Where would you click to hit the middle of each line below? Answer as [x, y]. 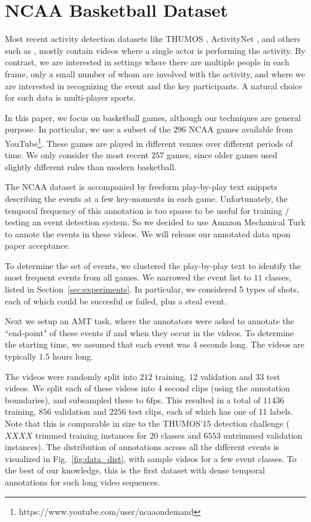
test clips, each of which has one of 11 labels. [211, 411]
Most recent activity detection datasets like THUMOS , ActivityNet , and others [153, 39]
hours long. [73, 356]
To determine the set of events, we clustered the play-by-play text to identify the [153, 265]
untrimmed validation [263, 435]
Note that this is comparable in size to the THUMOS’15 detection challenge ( [147, 423]
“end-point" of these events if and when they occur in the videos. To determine [150, 332]
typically [21, 356]
